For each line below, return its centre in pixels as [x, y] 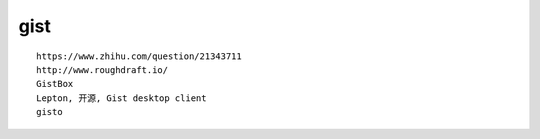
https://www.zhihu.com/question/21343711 [139, 56]
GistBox [55, 84]
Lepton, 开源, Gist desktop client [121, 98]
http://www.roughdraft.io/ [102, 69]
